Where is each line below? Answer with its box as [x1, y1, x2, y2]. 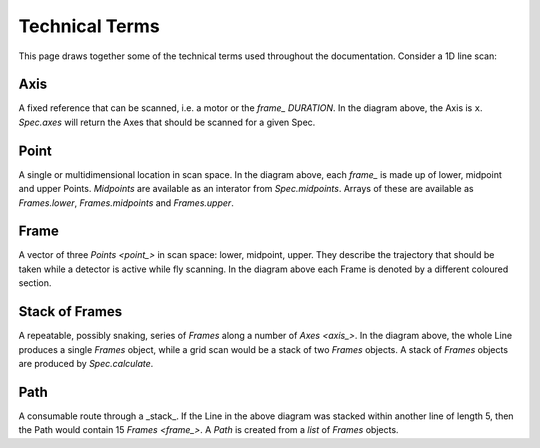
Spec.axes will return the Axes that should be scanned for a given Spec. [18, 116, 316, 128]
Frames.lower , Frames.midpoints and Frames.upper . [18, 196, 234, 209]
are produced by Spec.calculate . [18, 357, 154, 369]
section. [18, 277, 52, 289]
